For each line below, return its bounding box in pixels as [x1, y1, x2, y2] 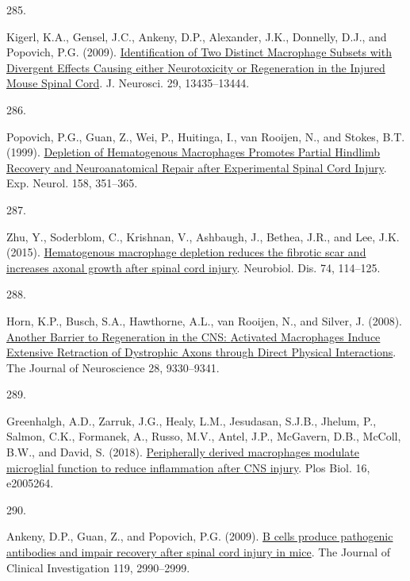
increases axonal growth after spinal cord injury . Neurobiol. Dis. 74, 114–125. [6, 259, 381, 275]
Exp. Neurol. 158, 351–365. [6, 175, 138, 191]
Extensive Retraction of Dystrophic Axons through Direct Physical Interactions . [6, 344, 397, 360]
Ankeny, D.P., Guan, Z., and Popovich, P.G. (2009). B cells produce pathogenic [6, 528, 393, 544]
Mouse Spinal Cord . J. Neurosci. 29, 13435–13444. [6, 75, 250, 91]
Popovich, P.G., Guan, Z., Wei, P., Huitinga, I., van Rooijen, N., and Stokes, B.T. [6, 128, 405, 144]
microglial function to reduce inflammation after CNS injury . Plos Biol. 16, [6, 459, 370, 475]
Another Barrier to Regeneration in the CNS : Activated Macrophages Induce [6, 328, 381, 344]
